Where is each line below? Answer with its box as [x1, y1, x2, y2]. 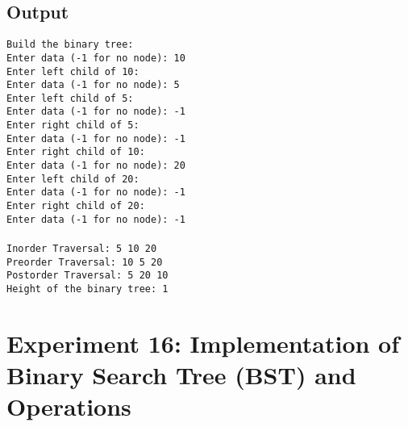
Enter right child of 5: [6, 119, 139, 132]
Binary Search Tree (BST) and [6, 358, 356, 391]
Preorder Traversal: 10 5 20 [6, 256, 163, 268]
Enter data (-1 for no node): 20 [6, 160, 185, 172]
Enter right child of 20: [6, 200, 145, 212]
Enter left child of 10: [6, 65, 139, 77]
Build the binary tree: [6, 39, 134, 51]
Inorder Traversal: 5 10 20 [6, 242, 157, 254]
